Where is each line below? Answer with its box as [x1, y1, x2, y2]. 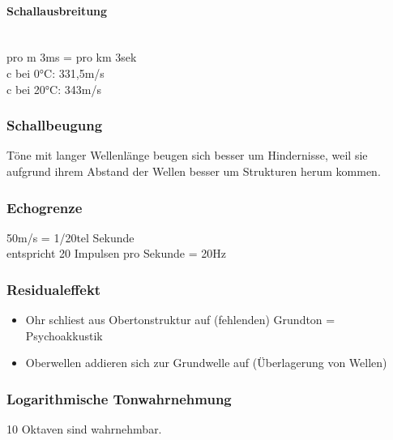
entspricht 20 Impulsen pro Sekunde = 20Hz [6, 245, 226, 262]
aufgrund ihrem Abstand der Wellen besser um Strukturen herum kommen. [6, 162, 381, 179]
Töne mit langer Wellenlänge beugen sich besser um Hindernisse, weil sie [6, 147, 368, 164]
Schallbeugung [6, 115, 103, 135]
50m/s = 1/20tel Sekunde [6, 229, 135, 246]
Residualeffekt [6, 279, 101, 299]
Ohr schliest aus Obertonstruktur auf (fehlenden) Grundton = [25, 311, 335, 328]
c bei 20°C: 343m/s [6, 80, 101, 97]
